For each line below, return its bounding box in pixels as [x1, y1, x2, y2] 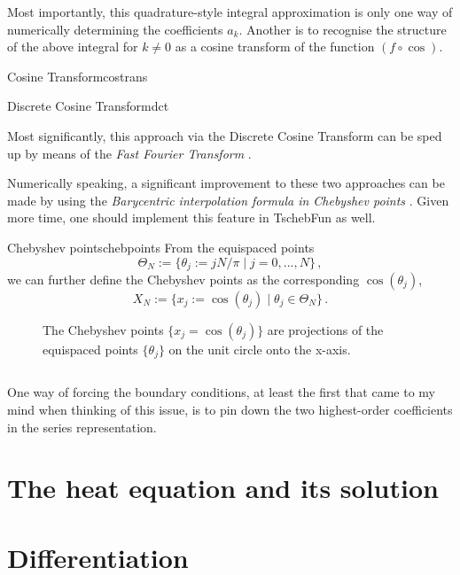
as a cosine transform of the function [175, 37, 375, 56]
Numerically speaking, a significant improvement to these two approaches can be [7, 174, 445, 192]
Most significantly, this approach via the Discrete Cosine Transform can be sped [7, 126, 442, 144]
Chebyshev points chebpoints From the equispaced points [7, 237, 315, 256]
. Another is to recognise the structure [238, 19, 447, 38]
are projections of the [267, 320, 384, 338]
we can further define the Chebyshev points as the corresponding [7, 269, 360, 288]
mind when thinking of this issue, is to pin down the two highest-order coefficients [7, 400, 453, 419]
